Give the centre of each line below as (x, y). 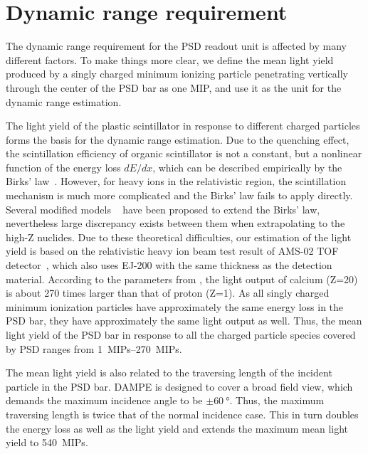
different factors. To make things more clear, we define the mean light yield (170, 59)
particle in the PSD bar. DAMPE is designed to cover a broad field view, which (179, 386)
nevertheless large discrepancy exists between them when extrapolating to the (175, 223)
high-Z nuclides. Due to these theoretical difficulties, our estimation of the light (179, 237)
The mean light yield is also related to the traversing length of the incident (169, 373)
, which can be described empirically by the (247, 167)
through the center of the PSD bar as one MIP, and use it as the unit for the (174, 87)
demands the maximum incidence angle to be (104, 400)
